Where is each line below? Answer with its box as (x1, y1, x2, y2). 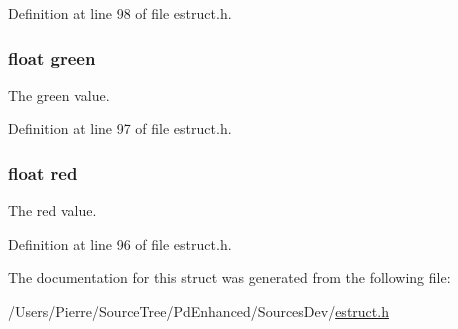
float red (8, 160, 78, 185)
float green (8, 45, 96, 70)
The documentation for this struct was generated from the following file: (8, 267, 451, 288)
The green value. (8, 84, 110, 105)
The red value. (8, 200, 97, 221)
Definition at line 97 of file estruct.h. (8, 118, 232, 139)
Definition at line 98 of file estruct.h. (8, 3, 232, 23)
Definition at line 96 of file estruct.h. (8, 233, 232, 254)
